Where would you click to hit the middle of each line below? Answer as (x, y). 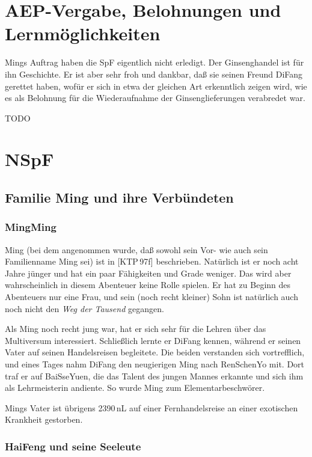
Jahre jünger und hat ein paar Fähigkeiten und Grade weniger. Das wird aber (148, 273)
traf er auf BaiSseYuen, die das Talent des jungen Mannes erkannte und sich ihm (154, 376)
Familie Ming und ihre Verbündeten (119, 198)
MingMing (31, 227)
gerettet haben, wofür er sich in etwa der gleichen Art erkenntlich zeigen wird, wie (156, 86)
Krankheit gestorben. (44, 419)
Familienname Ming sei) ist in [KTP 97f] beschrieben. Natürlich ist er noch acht (152, 261)
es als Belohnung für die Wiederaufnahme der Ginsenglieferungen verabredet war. (155, 98)
